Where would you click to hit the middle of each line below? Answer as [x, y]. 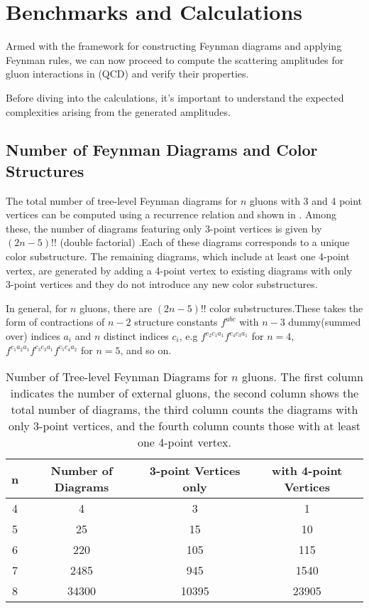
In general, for [37, 308]
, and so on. [146, 350]
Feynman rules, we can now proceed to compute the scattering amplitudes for [175, 59]
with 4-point [307, 471]
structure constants [176, 322]
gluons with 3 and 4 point [306, 200]
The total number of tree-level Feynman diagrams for [122, 200]
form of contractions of [55, 322]
